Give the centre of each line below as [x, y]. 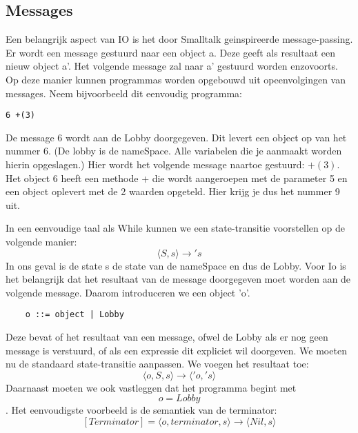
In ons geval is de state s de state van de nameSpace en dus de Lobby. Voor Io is [176, 265]
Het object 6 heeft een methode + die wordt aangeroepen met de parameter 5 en [177, 178]
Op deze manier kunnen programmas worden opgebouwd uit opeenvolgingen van [176, 79]
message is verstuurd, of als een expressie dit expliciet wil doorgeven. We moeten [176, 350]
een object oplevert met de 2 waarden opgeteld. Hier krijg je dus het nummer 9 [173, 191]
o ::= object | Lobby [74, 315]
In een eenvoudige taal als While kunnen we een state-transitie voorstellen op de [175, 228]
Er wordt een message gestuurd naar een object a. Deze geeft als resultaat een [171, 52]
